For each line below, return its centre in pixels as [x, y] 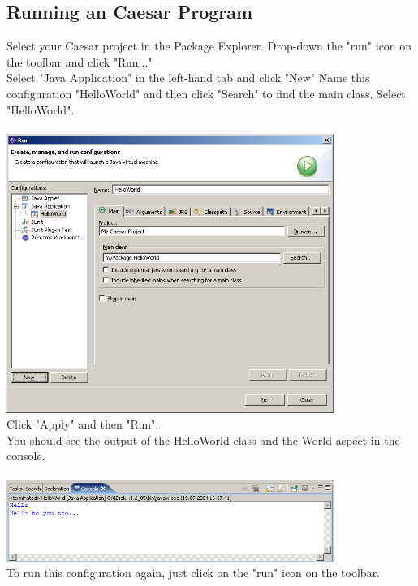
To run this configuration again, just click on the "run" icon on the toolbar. [194, 573]
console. [26, 456]
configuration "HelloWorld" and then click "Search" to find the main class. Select [206, 93]
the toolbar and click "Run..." [80, 61]
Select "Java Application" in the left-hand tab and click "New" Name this [188, 78]
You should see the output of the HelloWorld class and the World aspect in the [203, 439]
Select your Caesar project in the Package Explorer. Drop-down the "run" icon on [209, 46]
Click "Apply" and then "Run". [83, 424]
